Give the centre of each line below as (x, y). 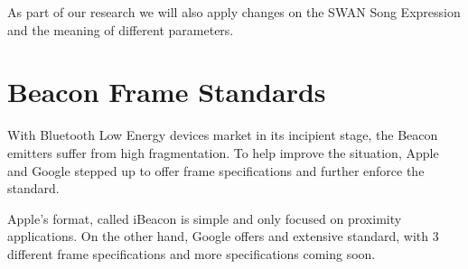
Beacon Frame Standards (167, 92)
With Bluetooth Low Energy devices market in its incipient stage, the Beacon (223, 135)
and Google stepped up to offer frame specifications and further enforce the (216, 170)
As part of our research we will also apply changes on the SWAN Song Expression (234, 12)
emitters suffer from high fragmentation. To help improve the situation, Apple (223, 152)
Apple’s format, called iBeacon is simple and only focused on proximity (205, 218)
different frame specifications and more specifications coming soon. (192, 253)
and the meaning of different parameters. (121, 29)
